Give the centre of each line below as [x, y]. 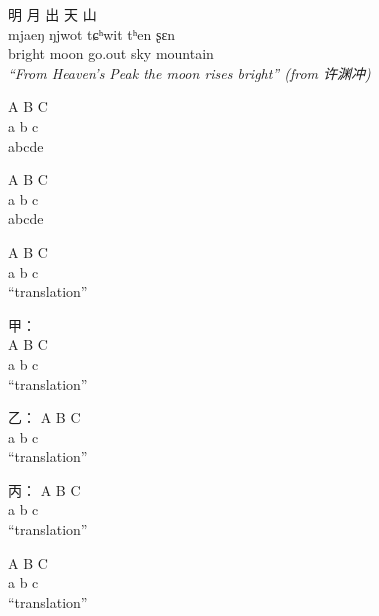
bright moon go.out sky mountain [111, 53]
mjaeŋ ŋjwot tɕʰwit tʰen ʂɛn [92, 33]
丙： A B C [44, 489]
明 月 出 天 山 [52, 14]
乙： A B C [44, 417]
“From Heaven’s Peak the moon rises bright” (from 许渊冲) [189, 72]
